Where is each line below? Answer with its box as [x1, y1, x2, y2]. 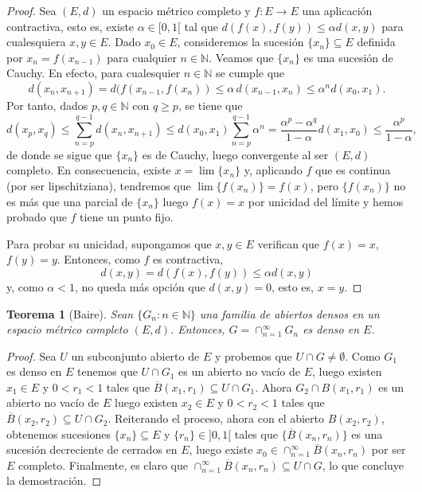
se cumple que [216, 64, 285, 81]
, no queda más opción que [74, 278, 205, 295]
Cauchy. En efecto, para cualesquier [6, 64, 181, 81]
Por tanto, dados [6, 96, 88, 113]
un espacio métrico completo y [102, 2, 251, 18]
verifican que [257, 235, 319, 252]
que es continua [315, 162, 391, 178]
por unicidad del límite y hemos [248, 193, 404, 209]
